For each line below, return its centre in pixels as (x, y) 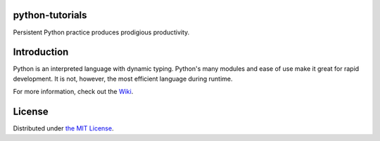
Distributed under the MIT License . (63, 128)
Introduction (41, 52)
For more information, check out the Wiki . (73, 92)
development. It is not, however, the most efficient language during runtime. (123, 79)
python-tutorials (50, 15)
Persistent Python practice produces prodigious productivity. (101, 32)
